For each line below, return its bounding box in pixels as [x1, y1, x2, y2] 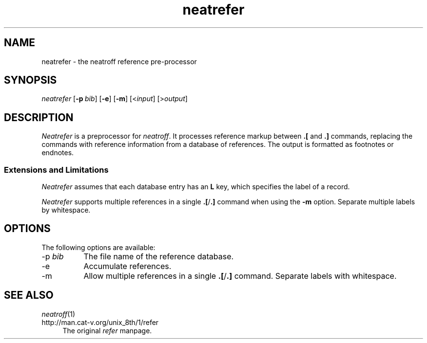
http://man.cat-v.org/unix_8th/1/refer [41, 318, 159, 326]
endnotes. [41, 148, 74, 157]
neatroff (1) [41, 309, 76, 318]
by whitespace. [41, 206, 91, 215]
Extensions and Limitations [4, 164, 109, 175]
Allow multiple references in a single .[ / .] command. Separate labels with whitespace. [83, 271, 397, 281]
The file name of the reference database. [83, 251, 234, 261]
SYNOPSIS [4, 74, 57, 87]
